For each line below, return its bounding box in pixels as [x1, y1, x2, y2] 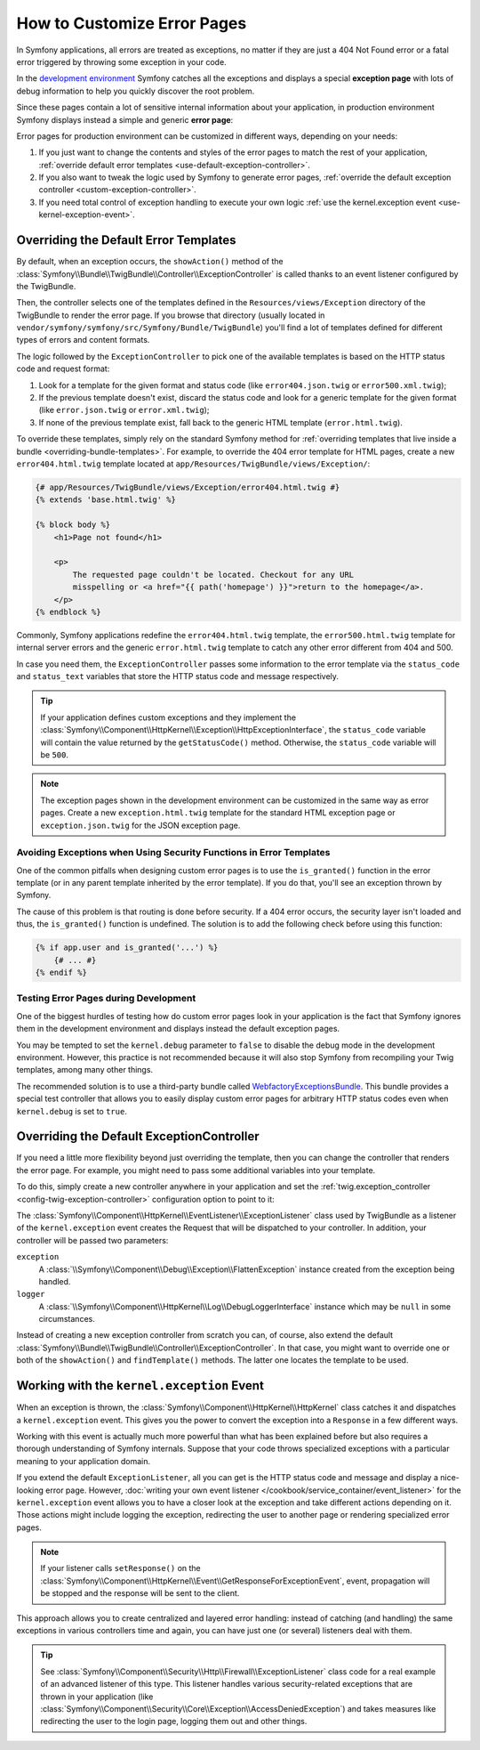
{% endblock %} [35, 606, 101, 617]
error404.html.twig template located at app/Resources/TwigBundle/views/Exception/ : [16, 458, 371, 469]
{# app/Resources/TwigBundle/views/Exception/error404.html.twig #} [35, 482, 340, 492]
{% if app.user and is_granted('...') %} [35, 943, 219, 952]
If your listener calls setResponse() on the [40, 1563, 202, 1574]
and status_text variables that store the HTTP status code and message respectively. [16, 671, 340, 682]
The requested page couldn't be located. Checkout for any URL [72, 570, 355, 579]
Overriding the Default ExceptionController [16, 1129, 260, 1144]
